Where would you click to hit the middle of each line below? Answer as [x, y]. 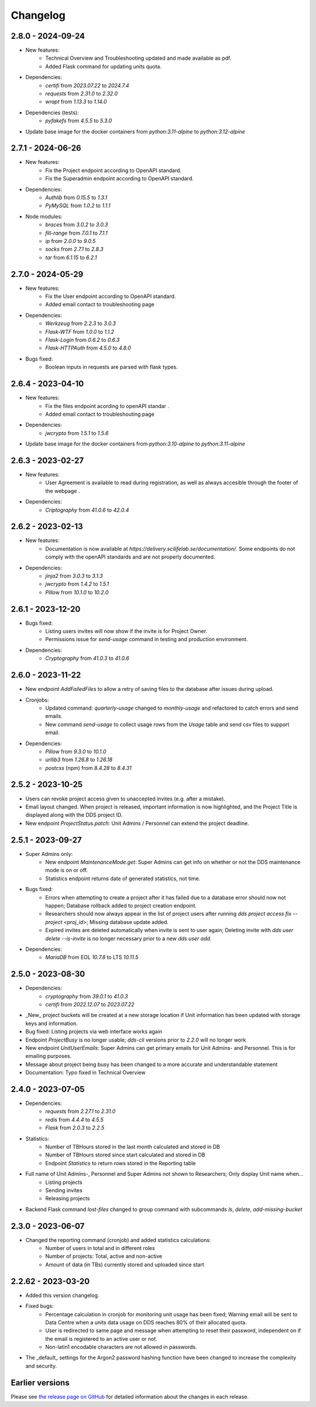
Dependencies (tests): [52, 112]
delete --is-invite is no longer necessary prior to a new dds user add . [128, 938]
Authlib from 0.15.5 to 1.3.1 [76, 198]
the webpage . [63, 491]
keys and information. [52, 1023]
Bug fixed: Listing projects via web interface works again [94, 1032]
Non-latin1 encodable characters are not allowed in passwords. [121, 1347]
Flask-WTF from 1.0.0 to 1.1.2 [80, 331]
